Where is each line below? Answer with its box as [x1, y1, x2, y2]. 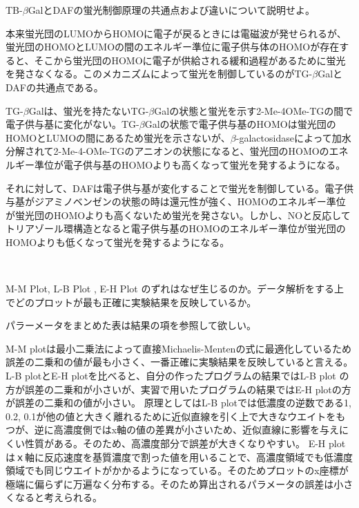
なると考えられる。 [14, 490, 102, 505]
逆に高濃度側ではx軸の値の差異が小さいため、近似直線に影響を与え [34, 422, 340, 437]
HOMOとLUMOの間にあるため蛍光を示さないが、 [6, 130, 231, 144]
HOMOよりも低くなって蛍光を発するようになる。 [6, 234, 230, 249]
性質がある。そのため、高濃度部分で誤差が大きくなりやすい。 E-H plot [24, 436, 346, 451]
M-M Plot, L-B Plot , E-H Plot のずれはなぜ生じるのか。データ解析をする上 [6, 281, 345, 296]
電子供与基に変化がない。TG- [6, 117, 139, 131]
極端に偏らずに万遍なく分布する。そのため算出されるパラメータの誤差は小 [6, 476, 344, 491]
